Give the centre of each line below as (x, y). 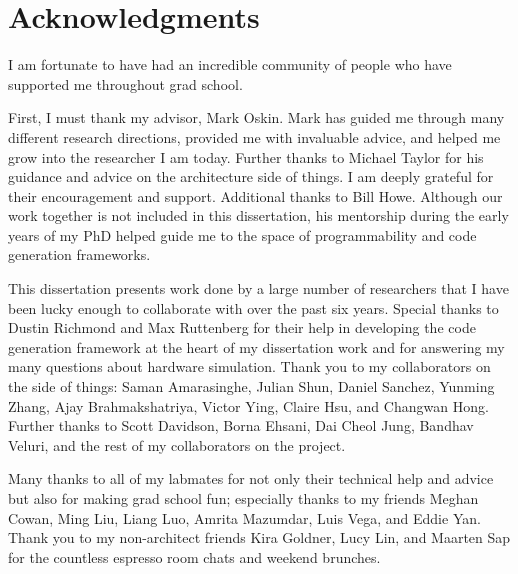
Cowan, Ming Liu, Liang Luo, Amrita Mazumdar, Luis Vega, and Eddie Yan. (244, 517)
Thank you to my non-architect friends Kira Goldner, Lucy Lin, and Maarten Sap (259, 537)
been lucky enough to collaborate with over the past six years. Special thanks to (253, 307)
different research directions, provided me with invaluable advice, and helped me (254, 136)
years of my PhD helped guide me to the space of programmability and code (242, 234)
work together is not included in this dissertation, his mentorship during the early (258, 215)
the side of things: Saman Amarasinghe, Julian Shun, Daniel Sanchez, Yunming (251, 386)
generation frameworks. (79, 254)
